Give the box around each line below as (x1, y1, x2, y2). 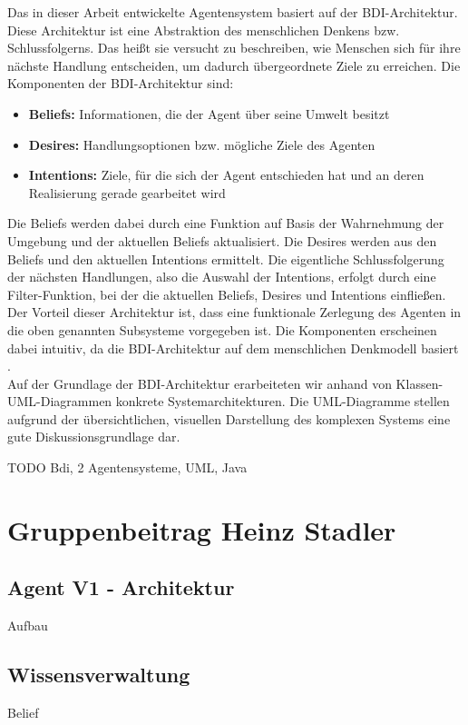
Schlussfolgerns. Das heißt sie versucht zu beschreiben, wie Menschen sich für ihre (7, 38, 461, 57)
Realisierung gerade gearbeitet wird (28, 183, 226, 202)
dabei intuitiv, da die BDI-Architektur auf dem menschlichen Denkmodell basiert (7, 338, 459, 357)
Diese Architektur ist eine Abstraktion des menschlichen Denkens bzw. (7, 20, 400, 39)
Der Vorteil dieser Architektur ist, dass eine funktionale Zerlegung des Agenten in (7, 303, 462, 322)
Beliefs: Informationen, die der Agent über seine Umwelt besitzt (28, 104, 390, 123)
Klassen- (395, 373, 444, 392)
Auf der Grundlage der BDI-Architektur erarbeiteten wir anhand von (7, 373, 392, 392)
